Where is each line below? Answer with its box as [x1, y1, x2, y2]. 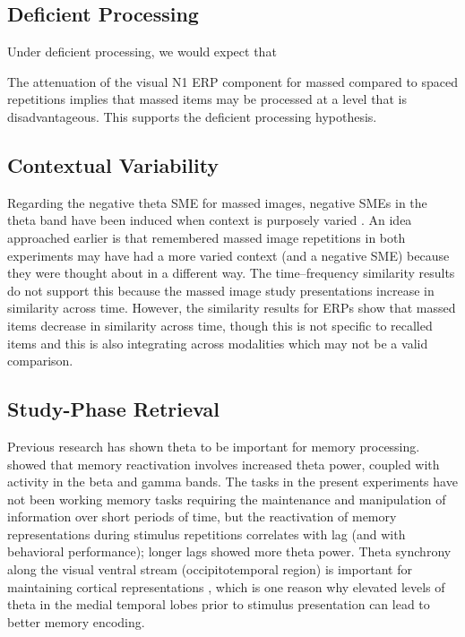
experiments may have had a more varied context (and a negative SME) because [7, 245, 450, 264]
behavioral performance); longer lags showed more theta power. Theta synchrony [7, 542, 452, 561]
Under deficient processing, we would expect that [7, 42, 277, 61]
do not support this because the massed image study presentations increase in [7, 280, 435, 299]
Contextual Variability [7, 151, 220, 178]
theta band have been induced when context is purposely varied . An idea [7, 211, 412, 229]
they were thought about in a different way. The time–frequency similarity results [7, 263, 455, 282]
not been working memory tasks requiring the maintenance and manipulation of [7, 489, 446, 508]
